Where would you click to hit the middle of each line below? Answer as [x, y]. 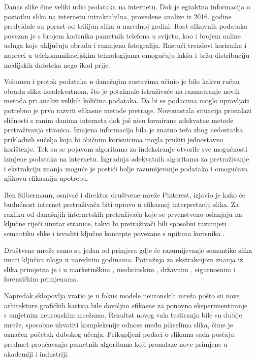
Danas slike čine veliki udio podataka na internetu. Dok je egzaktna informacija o [127, 6]
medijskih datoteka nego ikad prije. [57, 64]
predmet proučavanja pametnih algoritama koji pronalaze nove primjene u [116, 344]
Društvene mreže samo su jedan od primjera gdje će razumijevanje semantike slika [128, 250]
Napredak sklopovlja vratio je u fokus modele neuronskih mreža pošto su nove [122, 296]
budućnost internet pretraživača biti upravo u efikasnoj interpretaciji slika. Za [121, 204]
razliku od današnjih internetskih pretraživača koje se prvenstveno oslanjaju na [123, 214]
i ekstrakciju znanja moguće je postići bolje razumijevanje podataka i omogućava [126, 168]
